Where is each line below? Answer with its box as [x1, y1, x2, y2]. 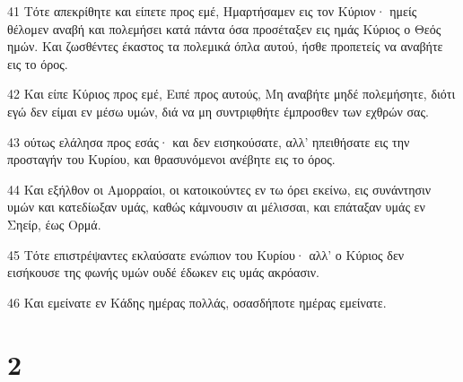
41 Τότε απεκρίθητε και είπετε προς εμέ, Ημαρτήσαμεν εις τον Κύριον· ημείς [7, 2, 417, 20]
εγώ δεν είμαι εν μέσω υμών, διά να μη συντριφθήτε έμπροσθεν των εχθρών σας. [7, 101, 429, 120]
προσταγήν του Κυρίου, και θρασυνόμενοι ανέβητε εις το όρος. [7, 150, 336, 169]
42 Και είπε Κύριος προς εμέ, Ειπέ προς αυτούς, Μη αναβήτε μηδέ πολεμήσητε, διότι [7, 84, 456, 103]
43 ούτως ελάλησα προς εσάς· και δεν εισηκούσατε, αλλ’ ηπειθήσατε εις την [7, 132, 410, 151]
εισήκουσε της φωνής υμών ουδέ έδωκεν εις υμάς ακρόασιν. [7, 263, 319, 282]
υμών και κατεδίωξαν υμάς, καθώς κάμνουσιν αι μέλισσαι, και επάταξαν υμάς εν [7, 197, 425, 216]
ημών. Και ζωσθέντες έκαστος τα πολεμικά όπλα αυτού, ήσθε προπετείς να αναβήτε [7, 37, 443, 56]
